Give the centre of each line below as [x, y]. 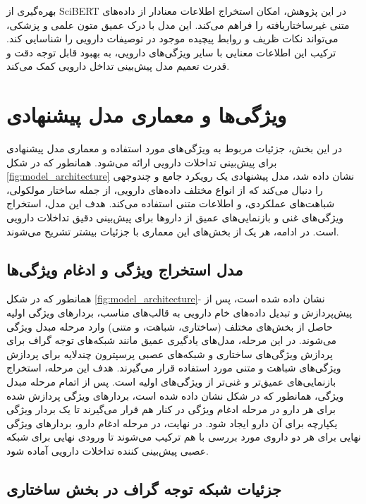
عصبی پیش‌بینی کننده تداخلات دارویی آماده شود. [108, 450]
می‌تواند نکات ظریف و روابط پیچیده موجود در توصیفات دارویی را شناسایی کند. [172, 38]
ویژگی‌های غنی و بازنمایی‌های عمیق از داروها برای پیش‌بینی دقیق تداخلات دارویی [175, 217]
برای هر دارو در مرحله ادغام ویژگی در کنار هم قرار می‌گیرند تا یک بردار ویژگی [171, 409]
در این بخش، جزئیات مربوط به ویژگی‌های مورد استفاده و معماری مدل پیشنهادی [174, 148]
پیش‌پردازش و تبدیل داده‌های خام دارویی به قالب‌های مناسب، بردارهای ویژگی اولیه [179, 313]
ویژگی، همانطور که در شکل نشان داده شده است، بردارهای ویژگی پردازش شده [175, 395]
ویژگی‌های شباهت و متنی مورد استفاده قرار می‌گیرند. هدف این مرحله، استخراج [174, 368]
